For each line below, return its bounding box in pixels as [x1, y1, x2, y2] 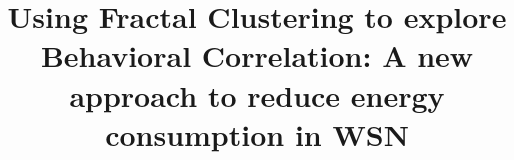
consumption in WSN [105, 113, 409, 154]
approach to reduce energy [69, 74, 445, 115]
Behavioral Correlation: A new [40, 35, 474, 76]
